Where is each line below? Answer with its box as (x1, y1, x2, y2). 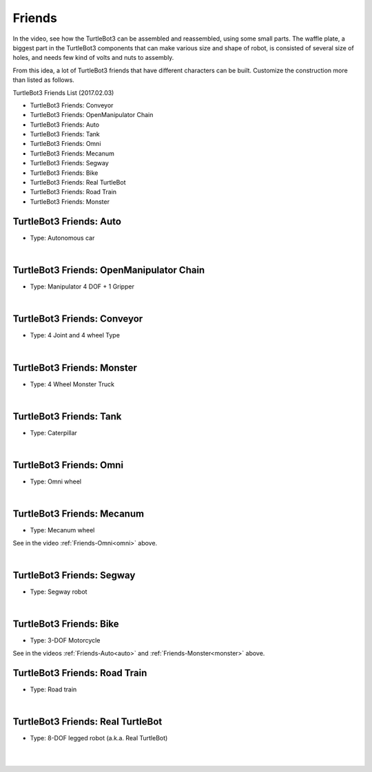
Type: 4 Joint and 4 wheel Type (30, 331, 121, 340)
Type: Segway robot (30, 587, 87, 596)
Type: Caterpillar (30, 428, 77, 437)
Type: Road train (30, 685, 77, 693)
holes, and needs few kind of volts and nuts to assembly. (12, 54, 174, 62)
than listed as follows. (12, 76, 75, 84)
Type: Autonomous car (30, 233, 95, 242)
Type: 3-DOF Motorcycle (30, 636, 101, 645)
